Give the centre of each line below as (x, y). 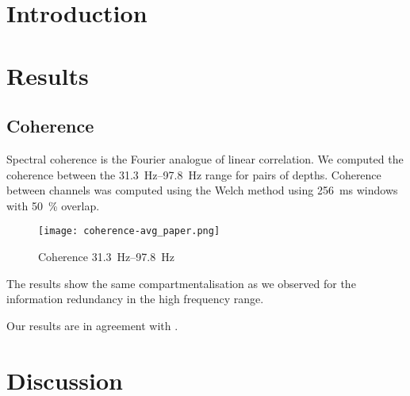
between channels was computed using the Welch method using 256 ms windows (202, 190)
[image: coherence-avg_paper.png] (129, 231)
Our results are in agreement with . (92, 325)
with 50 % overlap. (53, 205)
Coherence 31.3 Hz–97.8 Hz (106, 256)
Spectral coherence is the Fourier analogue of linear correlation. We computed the (205, 158)
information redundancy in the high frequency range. (135, 299)
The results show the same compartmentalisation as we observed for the (181, 283)
